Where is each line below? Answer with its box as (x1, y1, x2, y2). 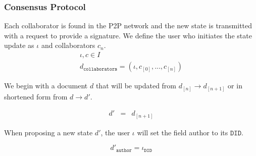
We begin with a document (4, 80, 88, 91)
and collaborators (41, 40, 95, 50)
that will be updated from (95, 80, 177, 91)
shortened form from (4, 91, 68, 101)
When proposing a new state (4, 127, 93, 137)
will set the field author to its (137, 127, 228, 137)
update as (4, 40, 34, 50)
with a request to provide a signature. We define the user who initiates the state (4, 30, 252, 40)
